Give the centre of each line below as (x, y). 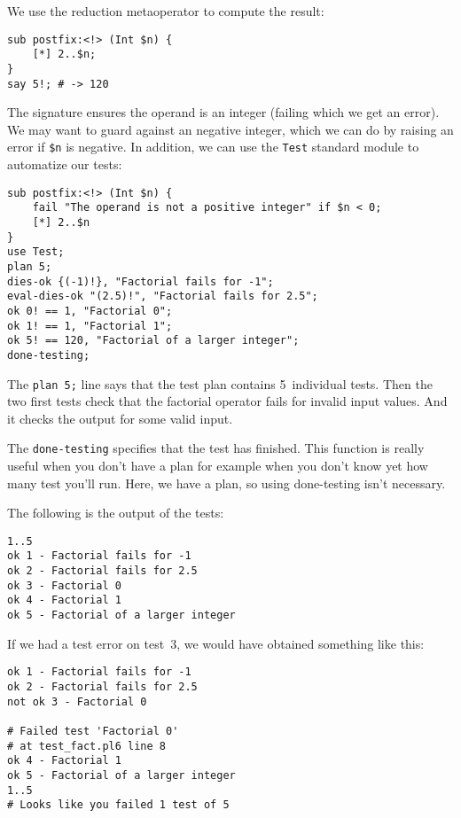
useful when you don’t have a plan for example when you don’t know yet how (218, 466)
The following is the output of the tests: (116, 513)
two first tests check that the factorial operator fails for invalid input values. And (227, 401)
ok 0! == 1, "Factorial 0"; (90, 311)
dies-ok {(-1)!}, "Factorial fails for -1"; (141, 281)
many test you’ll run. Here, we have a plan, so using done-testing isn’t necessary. (227, 483)
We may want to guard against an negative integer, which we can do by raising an (230, 129)
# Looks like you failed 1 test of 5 (118, 805)
